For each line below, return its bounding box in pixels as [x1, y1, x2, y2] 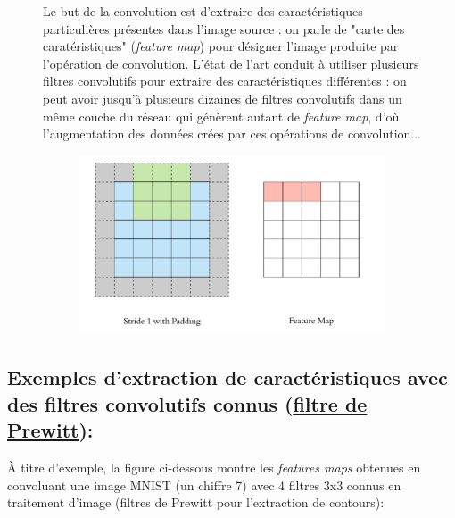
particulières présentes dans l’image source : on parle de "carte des [43, 19, 405, 38]
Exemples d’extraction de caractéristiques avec [7, 363, 448, 391]
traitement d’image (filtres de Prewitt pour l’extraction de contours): [7, 493, 385, 512]
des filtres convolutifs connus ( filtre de [7, 389, 368, 417]
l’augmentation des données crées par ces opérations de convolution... [43, 124, 421, 143]
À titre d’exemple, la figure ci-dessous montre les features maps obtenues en [7, 458, 421, 477]
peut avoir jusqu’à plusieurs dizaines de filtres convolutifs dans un [43, 88, 402, 107]
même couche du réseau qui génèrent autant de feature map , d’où [43, 106, 400, 125]
